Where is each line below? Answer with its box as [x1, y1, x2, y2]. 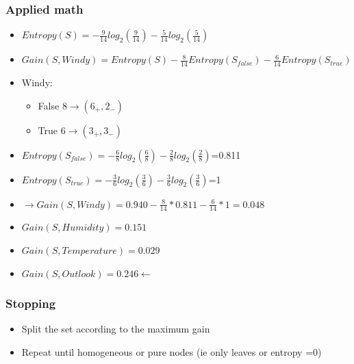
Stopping [5, 295, 56, 312]
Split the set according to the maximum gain [21, 322, 210, 336]
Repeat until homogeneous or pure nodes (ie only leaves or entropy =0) [21, 345, 322, 359]
